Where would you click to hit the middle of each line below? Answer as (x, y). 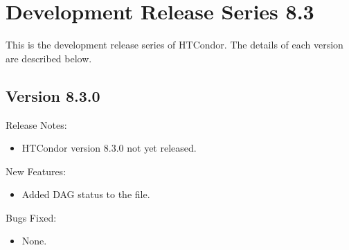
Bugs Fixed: (31, 217)
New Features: (36, 171)
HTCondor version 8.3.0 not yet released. (109, 148)
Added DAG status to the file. (86, 194)
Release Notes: (36, 124)
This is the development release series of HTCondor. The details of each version (174, 45)
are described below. (49, 58)
